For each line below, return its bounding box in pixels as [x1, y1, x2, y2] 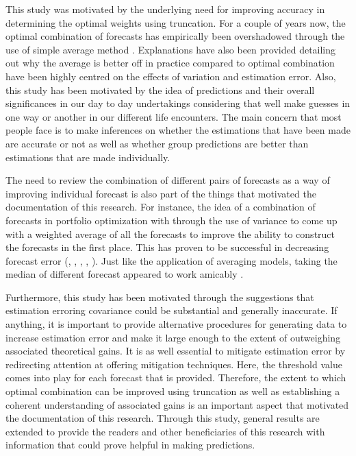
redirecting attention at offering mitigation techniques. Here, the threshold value [5, 357, 342, 371]
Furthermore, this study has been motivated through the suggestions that [5, 289, 314, 304]
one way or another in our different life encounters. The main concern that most [5, 109, 342, 123]
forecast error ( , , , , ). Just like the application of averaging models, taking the [5, 253, 338, 267]
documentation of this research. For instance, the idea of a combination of [5, 200, 316, 214]
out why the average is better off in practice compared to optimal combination [5, 56, 335, 70]
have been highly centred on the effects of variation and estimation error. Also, [5, 69, 336, 83]
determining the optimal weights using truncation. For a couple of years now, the [5, 15, 346, 29]
